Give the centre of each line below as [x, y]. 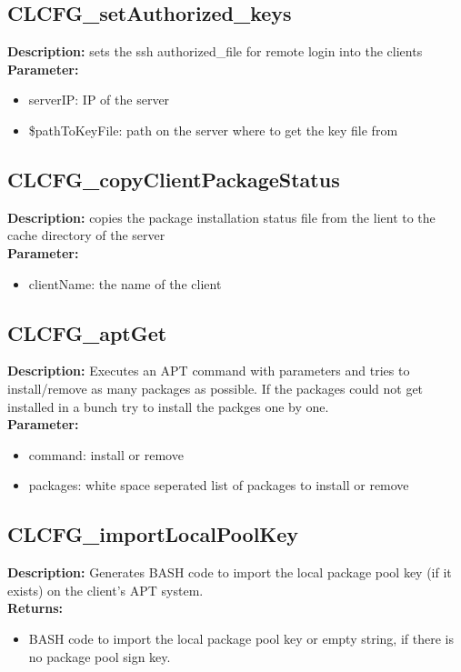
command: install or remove [106, 454]
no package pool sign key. [100, 656]
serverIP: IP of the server [99, 100]
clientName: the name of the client [125, 283]
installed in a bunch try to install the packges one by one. [168, 406]
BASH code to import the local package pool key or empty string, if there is [241, 638]
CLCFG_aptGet [87, 332]
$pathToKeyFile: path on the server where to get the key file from [213, 130]
